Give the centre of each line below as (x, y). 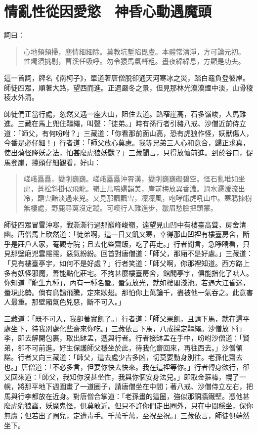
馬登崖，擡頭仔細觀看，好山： (52, 162)
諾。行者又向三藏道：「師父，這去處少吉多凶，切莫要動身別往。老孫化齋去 (123, 357)
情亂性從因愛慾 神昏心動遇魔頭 (108, 11)
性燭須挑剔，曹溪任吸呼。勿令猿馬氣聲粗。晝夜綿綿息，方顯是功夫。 (134, 61)
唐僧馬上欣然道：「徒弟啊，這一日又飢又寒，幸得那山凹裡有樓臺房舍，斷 (133, 234)
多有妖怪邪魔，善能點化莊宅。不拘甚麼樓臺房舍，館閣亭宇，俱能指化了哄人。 (128, 273)
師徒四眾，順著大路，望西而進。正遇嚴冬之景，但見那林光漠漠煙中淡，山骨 (125, 87)
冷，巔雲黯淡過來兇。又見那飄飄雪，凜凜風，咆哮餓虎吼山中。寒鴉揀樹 (138, 198)
